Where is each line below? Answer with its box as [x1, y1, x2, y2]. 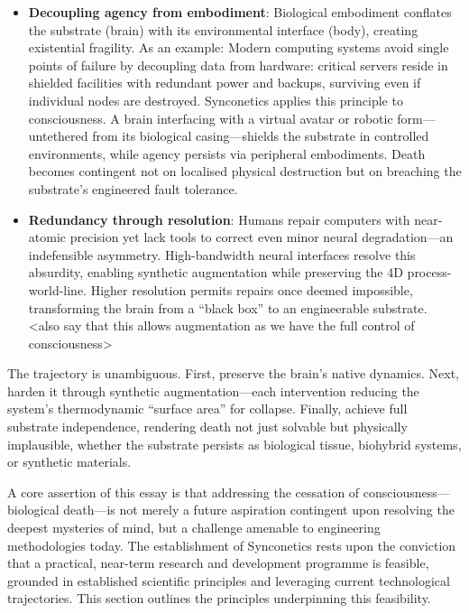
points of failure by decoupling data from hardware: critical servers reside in [28, 55, 448, 74]
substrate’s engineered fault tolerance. [28, 179, 238, 198]
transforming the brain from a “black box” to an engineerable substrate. [28, 298, 428, 317]
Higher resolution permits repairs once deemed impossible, [90, 280, 413, 299]
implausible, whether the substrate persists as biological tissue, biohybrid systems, [7, 434, 462, 453]
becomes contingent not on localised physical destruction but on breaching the [28, 162, 462, 181]
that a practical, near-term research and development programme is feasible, [7, 553, 429, 572]
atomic [28, 228, 67, 246]
